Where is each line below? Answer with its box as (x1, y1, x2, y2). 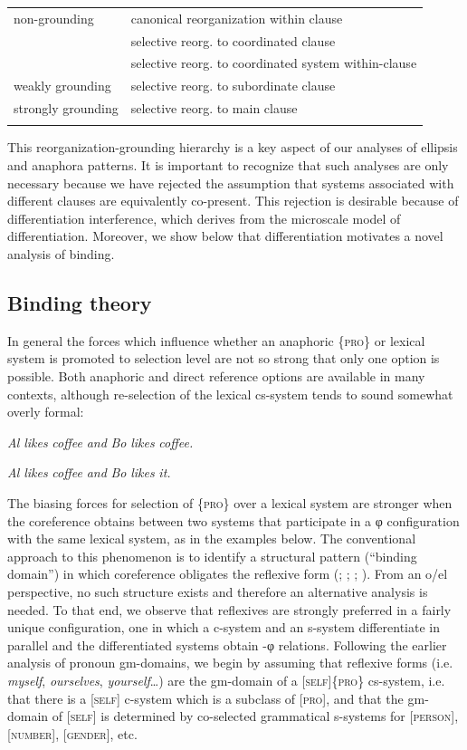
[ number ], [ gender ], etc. (7, 724, 138, 743)
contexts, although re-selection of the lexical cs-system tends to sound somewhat (7, 384, 453, 403)
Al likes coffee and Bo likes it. (7, 463, 171, 482)
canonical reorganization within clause (130, 8, 343, 27)
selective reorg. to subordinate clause (130, 76, 336, 95)
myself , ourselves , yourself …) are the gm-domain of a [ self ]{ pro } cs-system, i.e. (7, 670, 445, 689)
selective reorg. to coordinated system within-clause (130, 53, 417, 72)
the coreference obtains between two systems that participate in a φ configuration (7, 511, 460, 530)
